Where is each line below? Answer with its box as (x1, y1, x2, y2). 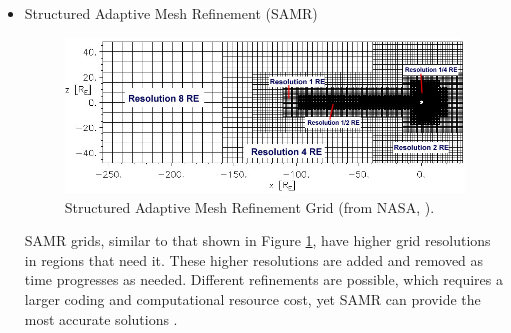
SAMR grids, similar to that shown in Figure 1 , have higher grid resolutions (24, 230, 491, 251)
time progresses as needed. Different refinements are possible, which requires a (24, 269, 503, 290)
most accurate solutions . (24, 308, 178, 329)
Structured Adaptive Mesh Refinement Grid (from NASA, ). (64, 196, 435, 217)
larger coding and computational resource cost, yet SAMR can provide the (24, 288, 481, 309)
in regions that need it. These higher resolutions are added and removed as (24, 249, 484, 270)
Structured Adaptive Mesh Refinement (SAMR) (24, 3, 318, 23)
